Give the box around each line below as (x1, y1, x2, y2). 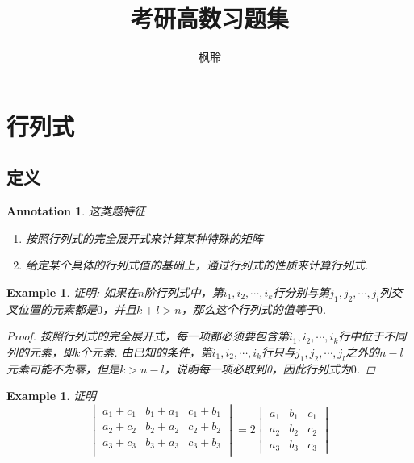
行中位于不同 (338, 327, 407, 344)
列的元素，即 (6, 343, 74, 360)
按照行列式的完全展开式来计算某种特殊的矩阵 (25, 229, 263, 246)
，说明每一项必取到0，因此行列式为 (164, 360, 351, 377)
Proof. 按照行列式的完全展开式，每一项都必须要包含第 (6, 327, 289, 344)
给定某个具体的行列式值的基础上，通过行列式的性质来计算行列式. (25, 257, 369, 273)
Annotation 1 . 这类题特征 (6, 202, 145, 219)
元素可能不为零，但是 (6, 360, 119, 377)
